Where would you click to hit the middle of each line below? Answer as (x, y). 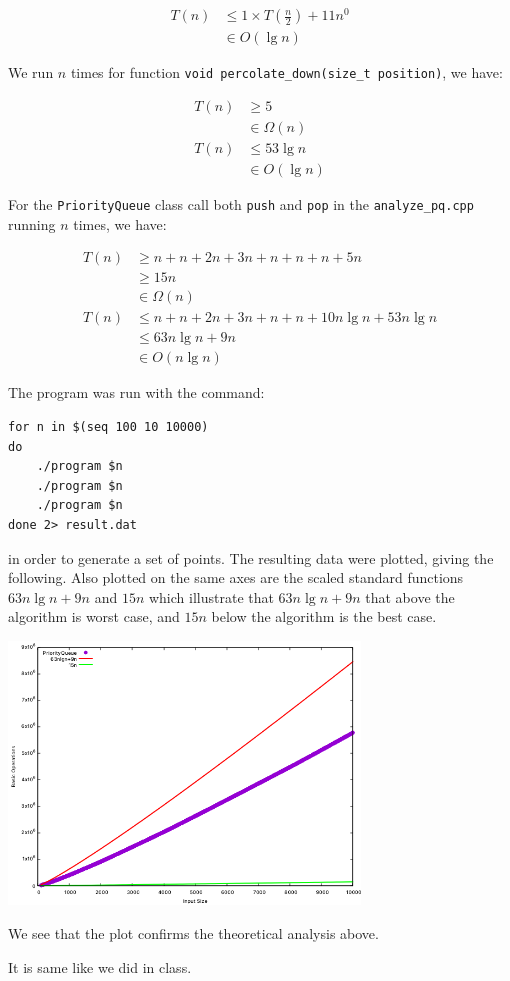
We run (31, 72)
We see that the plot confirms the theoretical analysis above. (193, 933)
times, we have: (120, 223)
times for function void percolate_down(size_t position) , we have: (286, 72)
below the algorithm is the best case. (324, 616)
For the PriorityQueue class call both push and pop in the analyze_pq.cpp (241, 203)
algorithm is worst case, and (94, 616)
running (32, 223)
